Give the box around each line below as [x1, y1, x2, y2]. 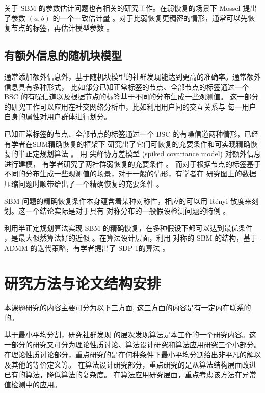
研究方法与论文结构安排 [4, 272, 162, 293]
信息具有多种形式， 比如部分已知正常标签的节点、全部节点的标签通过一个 [4, 81, 249, 92]
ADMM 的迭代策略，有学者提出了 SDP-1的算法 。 [4, 242, 170, 253]
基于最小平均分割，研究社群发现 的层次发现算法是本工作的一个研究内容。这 [4, 329, 256, 339]
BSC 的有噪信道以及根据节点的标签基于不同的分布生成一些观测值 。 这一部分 [4, 91, 259, 102]
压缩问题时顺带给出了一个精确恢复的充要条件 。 [4, 178, 164, 189]
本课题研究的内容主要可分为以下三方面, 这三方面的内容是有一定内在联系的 [4, 302, 251, 312]
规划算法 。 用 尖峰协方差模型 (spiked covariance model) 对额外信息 [39, 148, 261, 159]
